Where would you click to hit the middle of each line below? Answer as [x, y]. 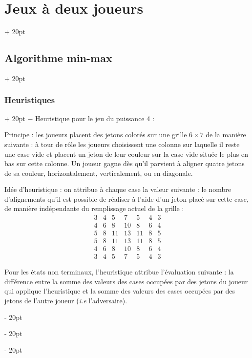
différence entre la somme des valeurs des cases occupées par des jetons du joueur [126, 281]
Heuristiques [30, 100]
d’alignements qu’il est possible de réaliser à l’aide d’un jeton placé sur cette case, [126, 199]
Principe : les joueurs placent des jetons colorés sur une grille [96, 135]
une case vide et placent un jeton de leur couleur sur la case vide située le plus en [126, 154]
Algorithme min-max [58, 58]
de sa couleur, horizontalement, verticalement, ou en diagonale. [99, 173]
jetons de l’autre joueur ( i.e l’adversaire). [66, 301]
